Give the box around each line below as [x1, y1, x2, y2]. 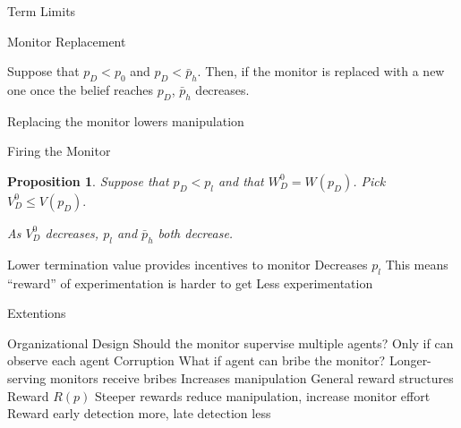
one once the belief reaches [7, 80, 154, 98]
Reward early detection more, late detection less [7, 404, 271, 423]
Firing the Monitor [7, 141, 111, 160]
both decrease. [158, 223, 234, 242]
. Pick [353, 171, 386, 190]
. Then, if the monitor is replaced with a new [197, 62, 445, 81]
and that [218, 171, 264, 190]
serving [7, 368, 47, 387]
